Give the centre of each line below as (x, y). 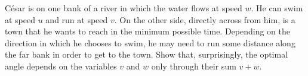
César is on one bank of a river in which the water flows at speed (124, 8)
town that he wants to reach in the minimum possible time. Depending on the (148, 31)
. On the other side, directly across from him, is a (205, 19)
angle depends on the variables (61, 66)
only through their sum (194, 66)
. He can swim (277, 8)
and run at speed (77, 19)
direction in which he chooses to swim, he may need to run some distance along (150, 42)
